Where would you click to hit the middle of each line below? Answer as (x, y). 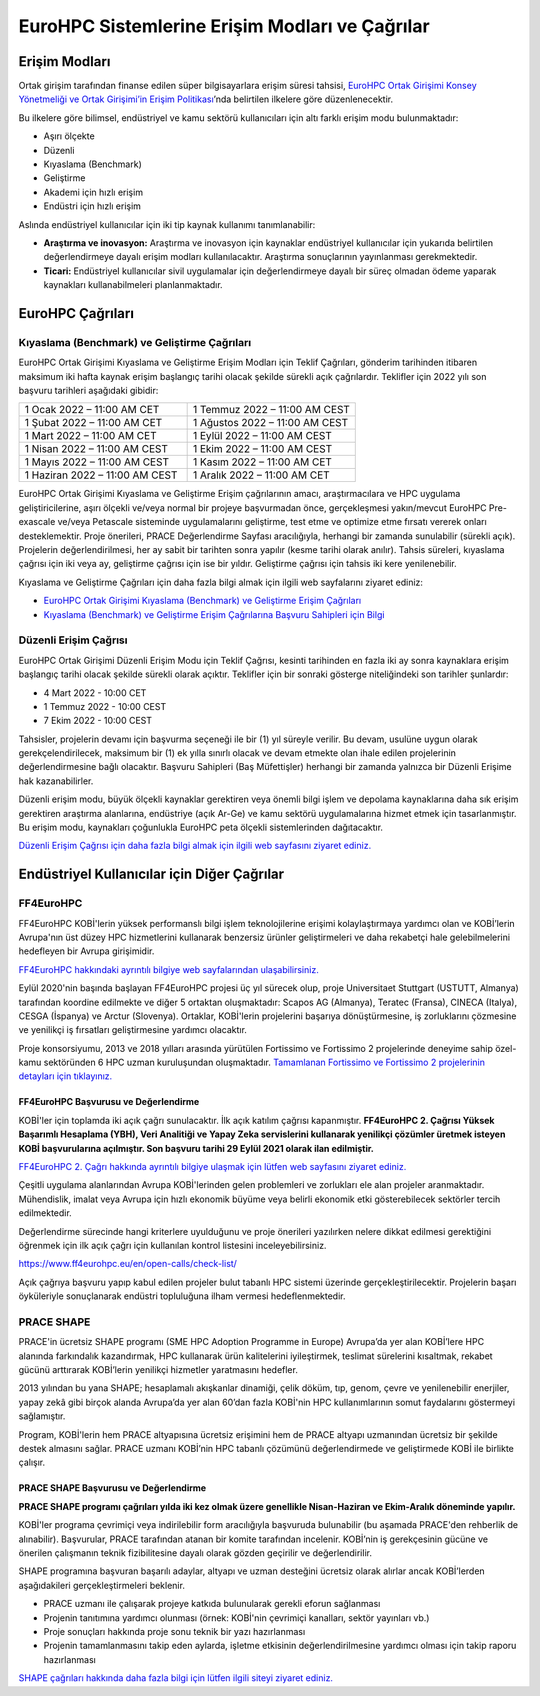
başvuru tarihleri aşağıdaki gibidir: (88, 391)
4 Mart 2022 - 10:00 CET (95, 692)
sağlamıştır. (42, 1416)
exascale (37, 522)
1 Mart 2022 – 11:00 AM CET (90, 436)
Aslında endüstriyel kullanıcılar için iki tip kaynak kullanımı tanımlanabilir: (167, 224)
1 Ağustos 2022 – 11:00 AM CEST (270, 423)
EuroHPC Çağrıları (76, 313)
